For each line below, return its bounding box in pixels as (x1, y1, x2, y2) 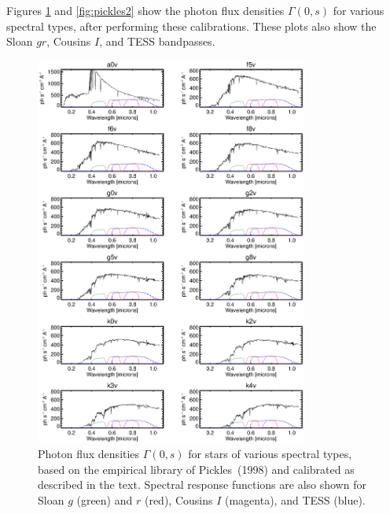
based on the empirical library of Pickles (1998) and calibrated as (38, 460, 355, 477)
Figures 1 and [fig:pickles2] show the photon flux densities (6, 2, 285, 18)
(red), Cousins (144, 491, 213, 508)
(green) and (76, 491, 133, 508)
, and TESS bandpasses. (99, 33, 215, 50)
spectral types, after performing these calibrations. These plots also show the (6, 17, 377, 34)
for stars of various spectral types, (188, 446, 352, 462)
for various (333, 2, 384, 18)
